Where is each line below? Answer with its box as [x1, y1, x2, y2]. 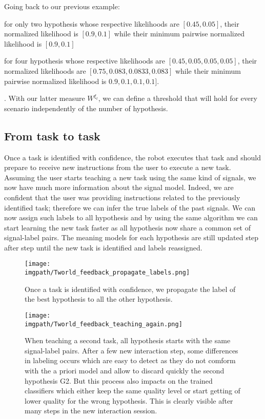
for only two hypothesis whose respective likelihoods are [4, 18, 179, 29]
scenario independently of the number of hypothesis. [4, 102, 168, 113]
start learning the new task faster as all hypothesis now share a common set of [4, 222, 251, 233]
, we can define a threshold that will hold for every [98, 93, 257, 103]
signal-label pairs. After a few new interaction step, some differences [25, 345, 238, 355]
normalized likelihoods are [4, 65, 86, 76]
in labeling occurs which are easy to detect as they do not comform [25, 355, 236, 366]
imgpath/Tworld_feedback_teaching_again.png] [25, 320, 182, 328]
